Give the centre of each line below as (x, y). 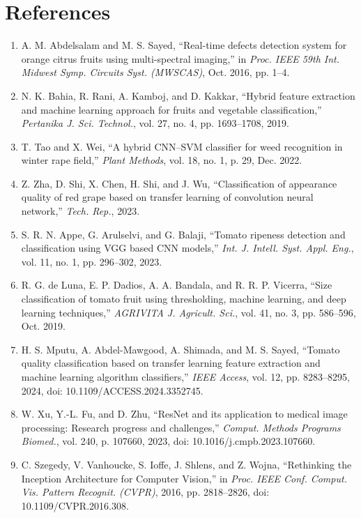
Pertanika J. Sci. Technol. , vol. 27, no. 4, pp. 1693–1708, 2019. (155, 123)
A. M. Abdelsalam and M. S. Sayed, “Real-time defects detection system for (184, 45)
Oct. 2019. (43, 326)
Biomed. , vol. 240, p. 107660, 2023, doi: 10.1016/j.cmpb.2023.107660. (168, 441)
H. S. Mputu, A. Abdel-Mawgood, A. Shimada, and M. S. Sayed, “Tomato (180, 349)
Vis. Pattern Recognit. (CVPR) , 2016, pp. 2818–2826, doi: (145, 492)
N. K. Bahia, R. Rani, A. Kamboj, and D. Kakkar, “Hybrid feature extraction (188, 95)
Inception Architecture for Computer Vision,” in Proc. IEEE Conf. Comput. (184, 478)
